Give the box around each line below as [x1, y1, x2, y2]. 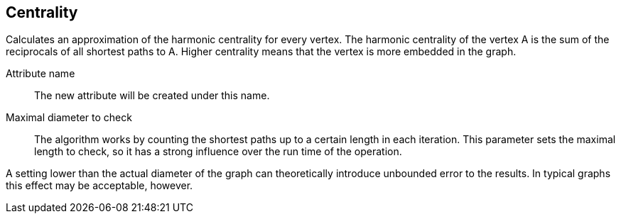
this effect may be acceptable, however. [6, 179, 193, 192]
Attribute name [6, 67, 75, 80]
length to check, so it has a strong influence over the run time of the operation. [34, 145, 402, 158]
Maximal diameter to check [6, 111, 132, 124]
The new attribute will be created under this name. [34, 89, 270, 102]
